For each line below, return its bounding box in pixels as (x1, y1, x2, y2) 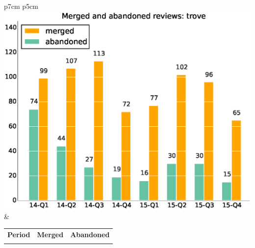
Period (7, 229, 30, 239)
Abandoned (70, 229, 110, 239)
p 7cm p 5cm (4, 1, 39, 11)
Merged (37, 229, 64, 239)
